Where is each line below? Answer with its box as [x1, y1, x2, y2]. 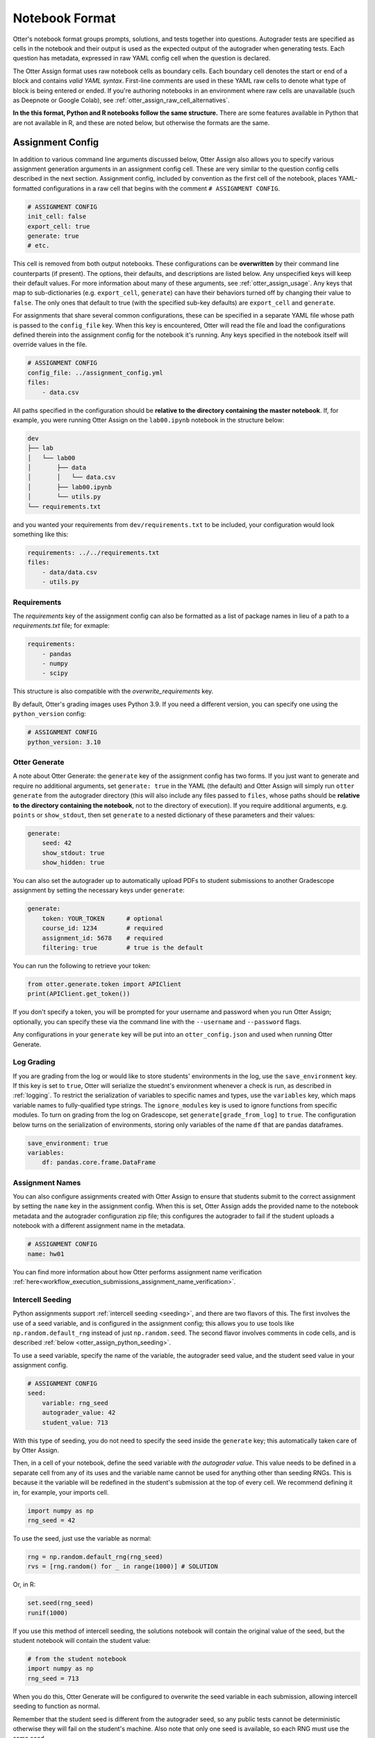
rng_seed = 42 [27, 1516, 76, 1524]
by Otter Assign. [12, 1446, 59, 1454]
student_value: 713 [42, 1418, 109, 1427]
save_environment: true [27, 1139, 109, 1147]
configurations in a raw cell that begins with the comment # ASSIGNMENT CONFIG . [42, 184, 281, 193]
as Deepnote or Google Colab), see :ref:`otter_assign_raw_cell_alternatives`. [12, 96, 230, 104]
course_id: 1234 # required [42, 925, 163, 932]
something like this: [12, 530, 69, 539]
